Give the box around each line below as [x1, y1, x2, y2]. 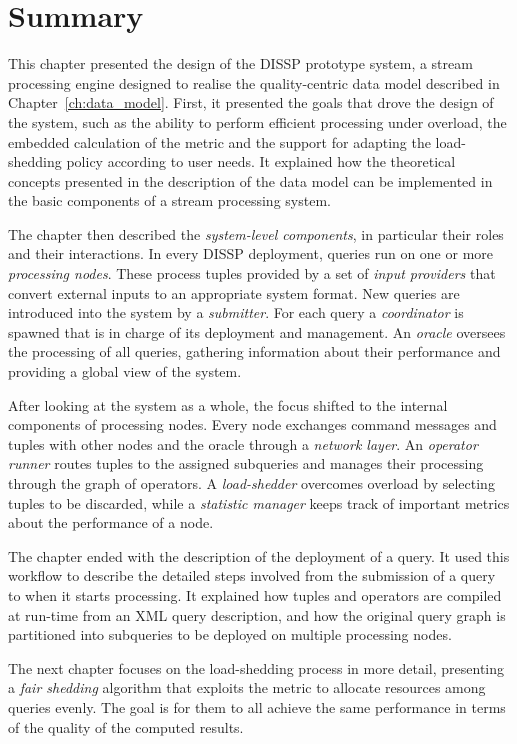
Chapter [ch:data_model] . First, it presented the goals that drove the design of [8, 92, 494, 113]
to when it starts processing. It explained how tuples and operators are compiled [8, 584, 502, 605]
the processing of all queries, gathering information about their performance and [8, 341, 501, 362]
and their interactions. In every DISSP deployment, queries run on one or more [8, 243, 494, 264]
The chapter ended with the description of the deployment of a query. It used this [8, 545, 510, 566]
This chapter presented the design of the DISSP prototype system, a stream [8, 53, 473, 74]
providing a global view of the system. [8, 361, 242, 382]
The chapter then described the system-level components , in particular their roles [8, 223, 504, 244]
